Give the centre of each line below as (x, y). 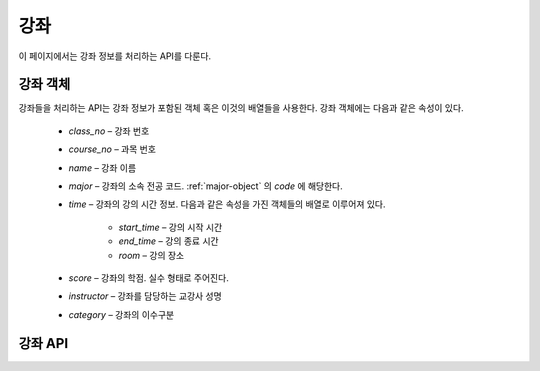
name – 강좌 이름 (102, 167)
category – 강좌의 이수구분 (121, 314)
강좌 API (43, 343)
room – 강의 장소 (151, 255)
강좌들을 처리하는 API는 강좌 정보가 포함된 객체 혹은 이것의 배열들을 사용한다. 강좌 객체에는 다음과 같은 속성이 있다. (241, 108)
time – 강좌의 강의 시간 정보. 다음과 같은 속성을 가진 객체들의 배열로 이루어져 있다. (227, 204)
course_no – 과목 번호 (112, 149)
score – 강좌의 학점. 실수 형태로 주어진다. (148, 277)
